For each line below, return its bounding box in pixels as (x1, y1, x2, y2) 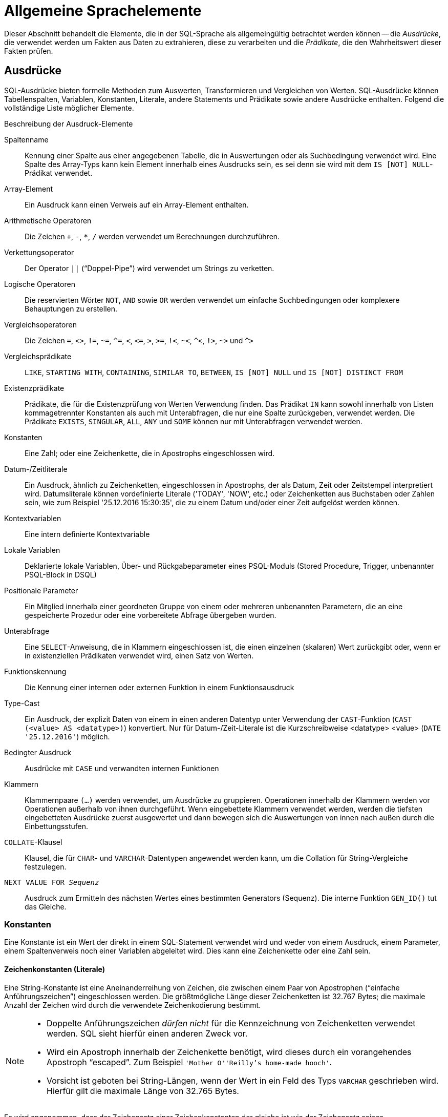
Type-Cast (4, 698, 40, 708)
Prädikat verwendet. (25, 168, 93, 177)
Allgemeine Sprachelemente (4, 2, 202, 19)
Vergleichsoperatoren (4, 320, 77, 329)
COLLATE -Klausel (4, 837, 62, 846)
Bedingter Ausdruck (4, 748, 72, 757)
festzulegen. (25, 862, 67, 871)
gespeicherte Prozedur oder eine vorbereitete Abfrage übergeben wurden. (25, 610, 276, 619)
